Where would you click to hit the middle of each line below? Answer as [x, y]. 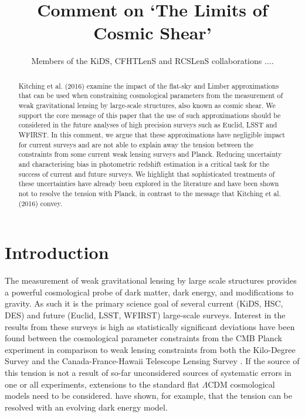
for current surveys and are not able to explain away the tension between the [136, 144]
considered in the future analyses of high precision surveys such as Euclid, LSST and [148, 125]
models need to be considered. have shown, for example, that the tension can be [148, 396]
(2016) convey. [40, 203]
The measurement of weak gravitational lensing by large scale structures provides [151, 280]
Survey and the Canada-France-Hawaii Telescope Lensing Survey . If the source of [152, 361]
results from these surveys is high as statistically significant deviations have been [150, 326]
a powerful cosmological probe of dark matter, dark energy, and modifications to [149, 292]
